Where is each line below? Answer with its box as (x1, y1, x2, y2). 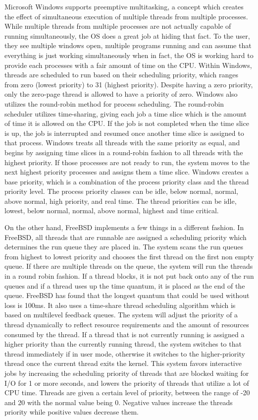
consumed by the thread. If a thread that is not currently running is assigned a (4, 329, 245, 339)
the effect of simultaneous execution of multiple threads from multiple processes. (4, 11, 248, 21)
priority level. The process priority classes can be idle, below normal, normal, (4, 186, 238, 196)
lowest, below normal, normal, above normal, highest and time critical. (4, 205, 219, 216)
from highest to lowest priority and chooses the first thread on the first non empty (4, 251, 254, 261)
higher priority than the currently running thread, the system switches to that (4, 339, 242, 349)
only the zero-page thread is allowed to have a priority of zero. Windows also (4, 89, 238, 99)
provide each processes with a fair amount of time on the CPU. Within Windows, (4, 60, 252, 70)
